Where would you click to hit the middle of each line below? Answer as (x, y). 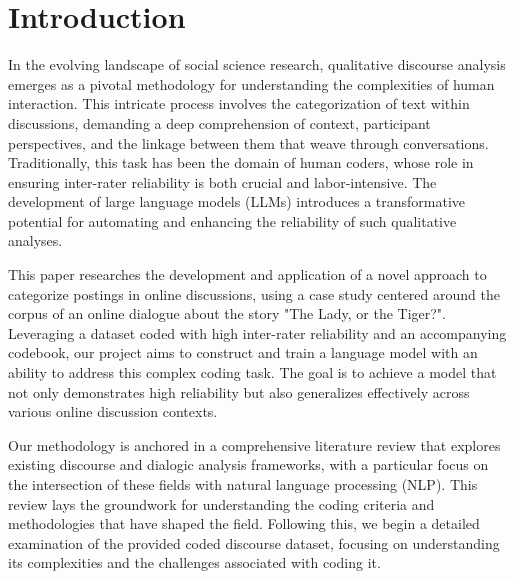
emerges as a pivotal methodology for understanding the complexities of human (251, 83)
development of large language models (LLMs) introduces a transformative (237, 201)
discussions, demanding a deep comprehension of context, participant (219, 122)
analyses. (35, 240)
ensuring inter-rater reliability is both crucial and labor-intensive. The (222, 181)
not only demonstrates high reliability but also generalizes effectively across (239, 391)
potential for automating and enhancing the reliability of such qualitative (232, 220)
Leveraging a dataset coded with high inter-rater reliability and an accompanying (257, 332)
